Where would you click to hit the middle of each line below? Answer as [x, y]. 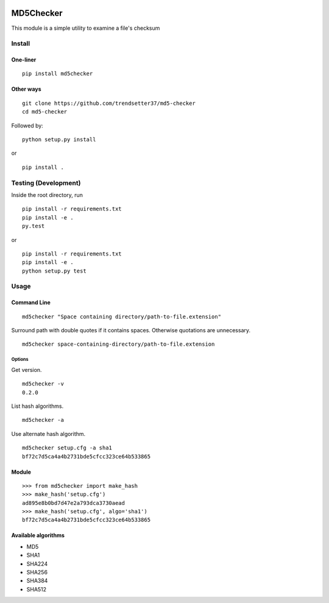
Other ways [27, 89]
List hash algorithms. [37, 406]
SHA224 [37, 563]
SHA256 [37, 573]
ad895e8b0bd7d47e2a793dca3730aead [73, 503]
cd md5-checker [45, 112]
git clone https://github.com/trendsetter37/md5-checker [109, 103]
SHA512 [37, 589]
